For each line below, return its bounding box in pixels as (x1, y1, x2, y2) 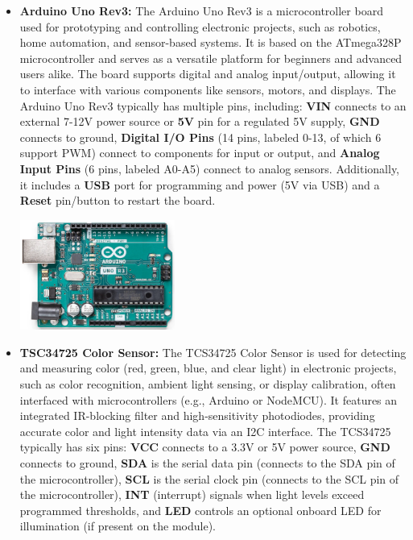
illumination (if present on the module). (19, 517, 217, 534)
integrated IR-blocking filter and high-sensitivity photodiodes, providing (19, 407, 375, 424)
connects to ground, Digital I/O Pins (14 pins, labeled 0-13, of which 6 (19, 128, 382, 145)
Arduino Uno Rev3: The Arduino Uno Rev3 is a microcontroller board (19, 2, 383, 19)
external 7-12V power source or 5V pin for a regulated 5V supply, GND (19, 113, 380, 130)
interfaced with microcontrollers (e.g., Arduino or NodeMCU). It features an (19, 391, 398, 408)
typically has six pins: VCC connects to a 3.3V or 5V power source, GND (19, 438, 390, 455)
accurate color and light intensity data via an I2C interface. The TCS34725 (19, 422, 391, 439)
